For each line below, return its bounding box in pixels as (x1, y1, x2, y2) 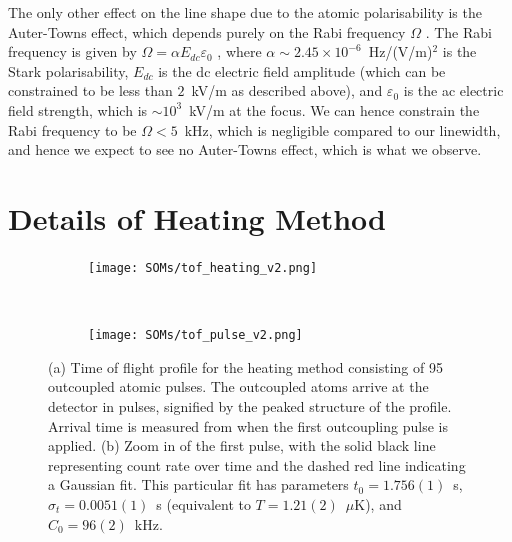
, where (217, 41, 262, 62)
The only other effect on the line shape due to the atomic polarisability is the (8, 2, 482, 22)
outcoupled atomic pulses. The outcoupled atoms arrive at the (48, 376, 429, 397)
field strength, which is (8, 99, 148, 120)
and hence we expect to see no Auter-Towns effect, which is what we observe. (8, 139, 482, 160)
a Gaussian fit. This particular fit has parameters (48, 474, 349, 495)
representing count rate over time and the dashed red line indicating (48, 454, 466, 475)
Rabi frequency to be (8, 119, 137, 140)
